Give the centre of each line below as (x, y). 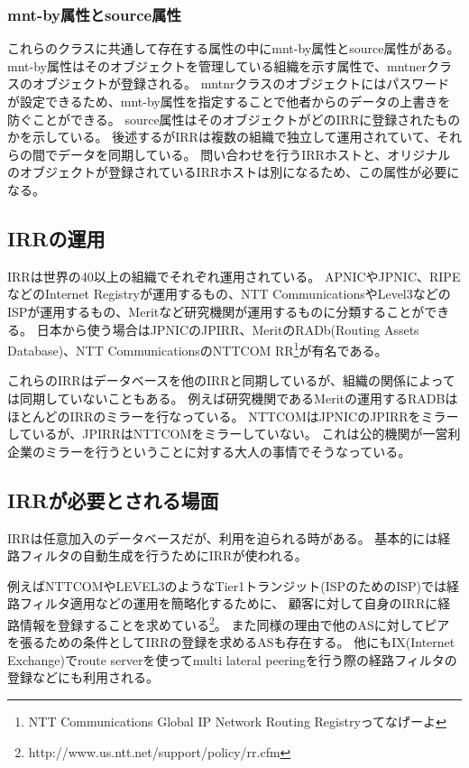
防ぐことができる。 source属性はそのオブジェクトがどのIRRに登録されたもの (234, 119)
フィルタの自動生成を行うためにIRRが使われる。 (163, 555)
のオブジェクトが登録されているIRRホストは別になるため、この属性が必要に (234, 172)
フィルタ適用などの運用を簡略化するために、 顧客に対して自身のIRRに (229, 603)
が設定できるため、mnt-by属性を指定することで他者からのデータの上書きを (229, 101)
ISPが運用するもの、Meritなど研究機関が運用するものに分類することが (216, 311)
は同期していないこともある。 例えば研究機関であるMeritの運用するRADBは (233, 398)
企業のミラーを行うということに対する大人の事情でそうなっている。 (209, 451)
